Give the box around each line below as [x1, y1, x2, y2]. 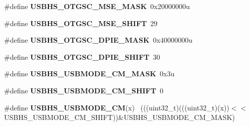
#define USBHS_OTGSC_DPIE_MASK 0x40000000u [4, 35, 193, 45]
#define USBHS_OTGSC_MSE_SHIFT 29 [4, 18, 158, 28]
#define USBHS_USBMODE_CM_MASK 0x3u [4, 68, 175, 79]
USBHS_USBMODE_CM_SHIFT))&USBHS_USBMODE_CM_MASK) [4, 112, 235, 122]
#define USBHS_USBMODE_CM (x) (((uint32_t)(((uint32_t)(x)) [4, 102, 229, 112]
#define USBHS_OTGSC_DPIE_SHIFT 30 [4, 51, 160, 62]
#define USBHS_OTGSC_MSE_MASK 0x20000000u [4, 1, 190, 11]
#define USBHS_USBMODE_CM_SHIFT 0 [4, 85, 163, 95]
